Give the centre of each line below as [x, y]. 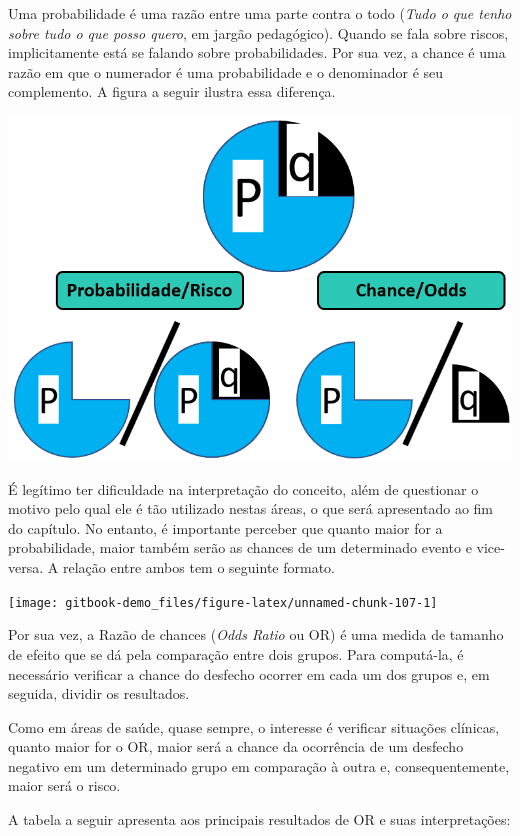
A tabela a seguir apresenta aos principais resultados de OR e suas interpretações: [259, 819]
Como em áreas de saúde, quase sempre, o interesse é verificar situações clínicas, [254, 726]
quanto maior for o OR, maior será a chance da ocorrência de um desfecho [236, 746]
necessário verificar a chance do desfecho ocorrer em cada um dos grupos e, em [249, 673]
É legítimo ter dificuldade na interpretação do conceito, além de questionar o [243, 488]
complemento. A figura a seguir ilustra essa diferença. [172, 91]
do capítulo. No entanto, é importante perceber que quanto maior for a [225, 527]
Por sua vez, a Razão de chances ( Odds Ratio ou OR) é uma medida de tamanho [256, 634]
